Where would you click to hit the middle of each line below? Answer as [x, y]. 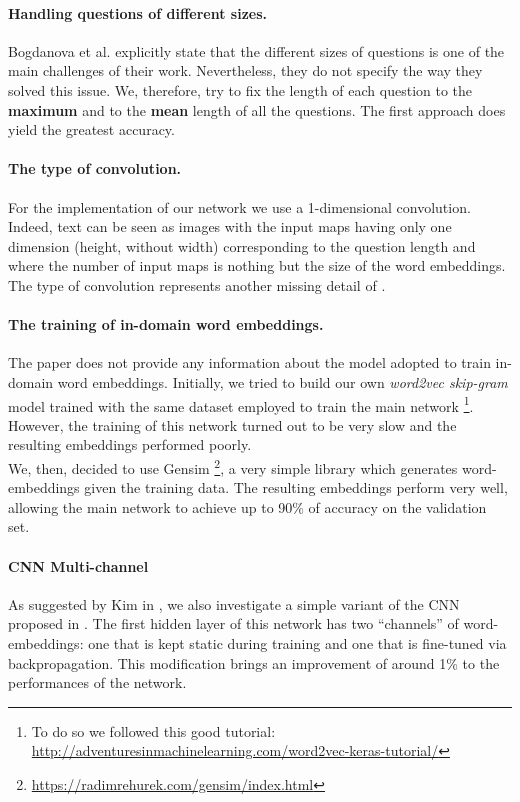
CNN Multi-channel [78, 565]
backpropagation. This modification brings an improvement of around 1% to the [254, 662]
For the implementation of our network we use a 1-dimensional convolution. [239, 206]
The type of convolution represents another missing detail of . [197, 284]
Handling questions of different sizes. [138, 12]
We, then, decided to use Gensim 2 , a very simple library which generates [233, 466]
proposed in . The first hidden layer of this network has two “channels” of [233, 623]
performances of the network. [97, 682]
